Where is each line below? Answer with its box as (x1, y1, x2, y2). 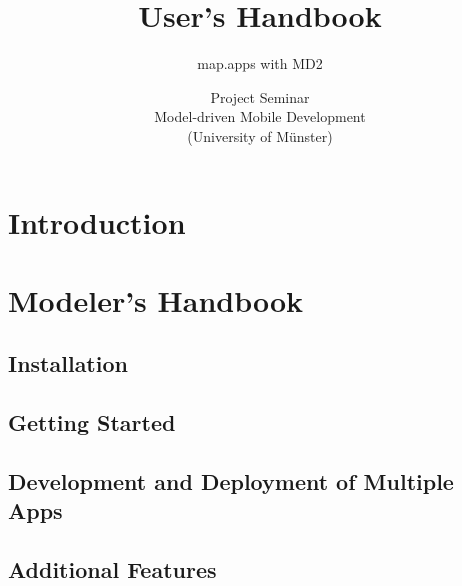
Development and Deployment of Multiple (8, 466, 454, 497)
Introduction (8, 201, 186, 242)
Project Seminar (210, 86, 310, 107)
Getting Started (8, 407, 176, 438)
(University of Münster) (187, 125, 333, 146)
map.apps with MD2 (197, 53, 323, 74)
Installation (8, 348, 128, 379)
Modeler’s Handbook (8, 279, 304, 320)
